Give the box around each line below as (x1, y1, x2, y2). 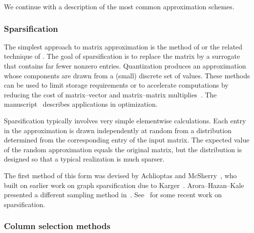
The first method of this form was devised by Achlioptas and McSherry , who (4, 170, 237, 180)
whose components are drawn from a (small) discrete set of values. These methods (4, 70, 250, 80)
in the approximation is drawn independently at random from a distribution (4, 125, 232, 135)
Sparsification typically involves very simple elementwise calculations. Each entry (4, 115, 246, 125)
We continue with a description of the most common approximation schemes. (4, 1, 234, 11)
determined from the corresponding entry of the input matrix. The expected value (4, 135, 250, 145)
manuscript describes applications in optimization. (4, 99, 158, 109)
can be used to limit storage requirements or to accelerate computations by (4, 80, 229, 90)
